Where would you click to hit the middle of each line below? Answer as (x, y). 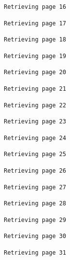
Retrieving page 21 (35, 89)
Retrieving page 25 (35, 154)
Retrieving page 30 (35, 236)
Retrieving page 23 (35, 122)
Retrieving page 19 (35, 56)
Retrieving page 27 (35, 187)
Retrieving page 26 (35, 170)
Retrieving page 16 (35, 7)
